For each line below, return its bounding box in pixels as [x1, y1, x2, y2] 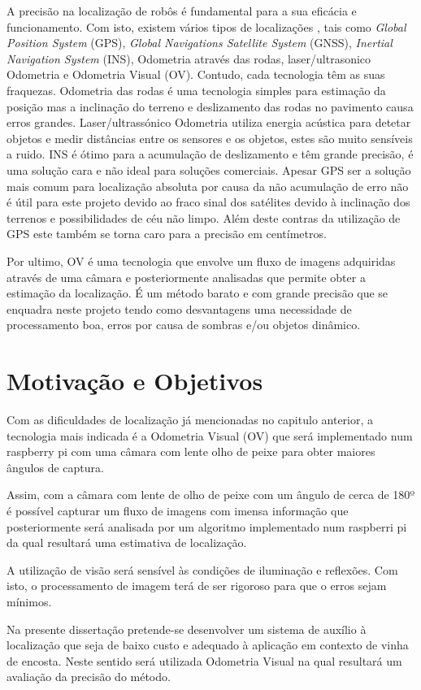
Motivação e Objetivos [7, 364, 263, 397]
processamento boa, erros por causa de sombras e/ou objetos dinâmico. [7, 316, 361, 333]
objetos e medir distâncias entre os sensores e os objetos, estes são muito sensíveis [7, 129, 413, 146]
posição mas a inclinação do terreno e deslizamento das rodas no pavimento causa [7, 98, 414, 115]
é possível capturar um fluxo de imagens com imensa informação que [7, 501, 349, 519]
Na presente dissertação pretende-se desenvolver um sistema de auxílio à [7, 620, 367, 637]
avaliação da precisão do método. [7, 668, 171, 685]
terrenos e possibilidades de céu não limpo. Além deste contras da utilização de [7, 209, 401, 226]
